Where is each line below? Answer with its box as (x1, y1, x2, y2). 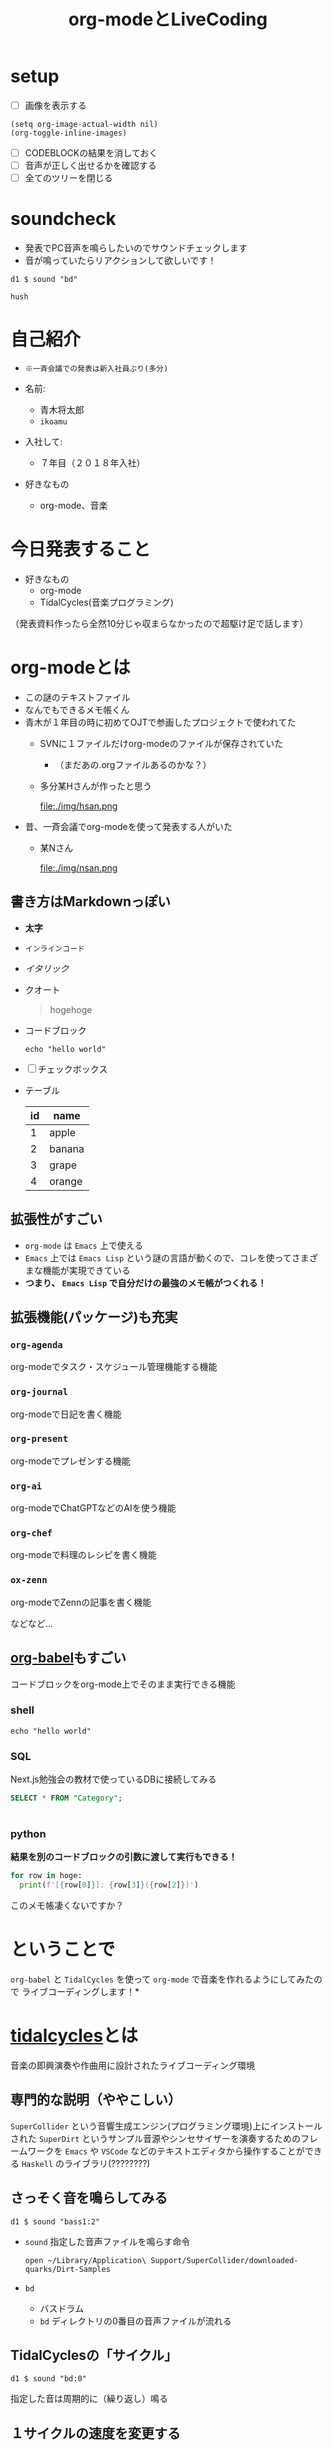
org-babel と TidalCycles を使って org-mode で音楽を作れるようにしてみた (10, 1973, 315, 1985)
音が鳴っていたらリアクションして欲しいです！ (24, 255, 217, 267)
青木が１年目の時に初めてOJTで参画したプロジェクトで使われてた (24, 716, 297, 728)
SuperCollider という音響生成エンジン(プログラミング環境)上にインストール (10, 2120, 323, 2132)
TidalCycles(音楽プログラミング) (39, 596, 174, 608)
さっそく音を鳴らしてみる (10, 2190, 168, 2207)
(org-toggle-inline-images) (10, 128, 128, 138)
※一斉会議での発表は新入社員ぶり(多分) (24, 364, 169, 374)
